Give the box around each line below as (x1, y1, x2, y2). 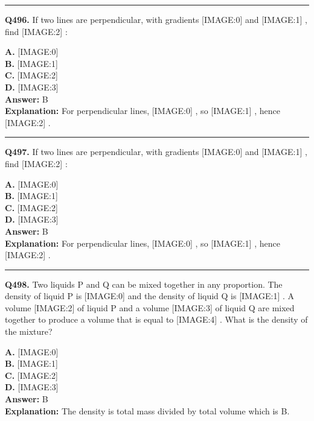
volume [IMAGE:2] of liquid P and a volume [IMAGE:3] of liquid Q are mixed (5, 301, 295, 314)
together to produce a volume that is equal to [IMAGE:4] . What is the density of (5, 313, 308, 326)
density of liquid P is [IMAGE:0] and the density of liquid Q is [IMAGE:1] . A (5, 290, 295, 302)
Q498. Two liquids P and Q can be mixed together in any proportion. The (5, 277, 283, 290)
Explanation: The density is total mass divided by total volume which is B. (5, 404, 290, 417)
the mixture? (5, 325, 53, 338)
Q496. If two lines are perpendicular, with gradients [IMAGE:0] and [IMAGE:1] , (5, 13, 307, 25)
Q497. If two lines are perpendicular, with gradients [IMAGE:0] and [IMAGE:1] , (5, 145, 307, 158)
